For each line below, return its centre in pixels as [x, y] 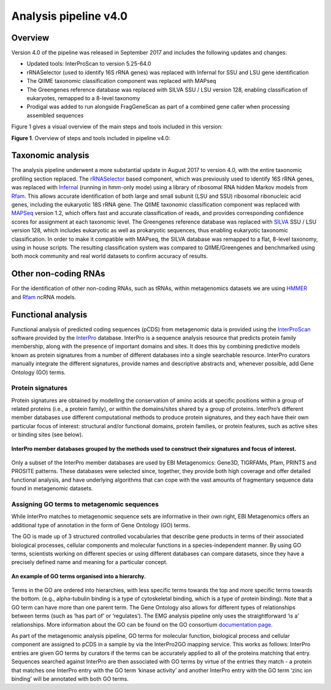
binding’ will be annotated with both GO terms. [70, 678]
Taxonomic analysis [50, 156]
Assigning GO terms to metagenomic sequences [85, 504]
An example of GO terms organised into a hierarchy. [79, 576]
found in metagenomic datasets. [52, 488]
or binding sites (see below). [47, 435]
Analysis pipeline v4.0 [70, 16]
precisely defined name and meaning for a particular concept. [89, 562]
